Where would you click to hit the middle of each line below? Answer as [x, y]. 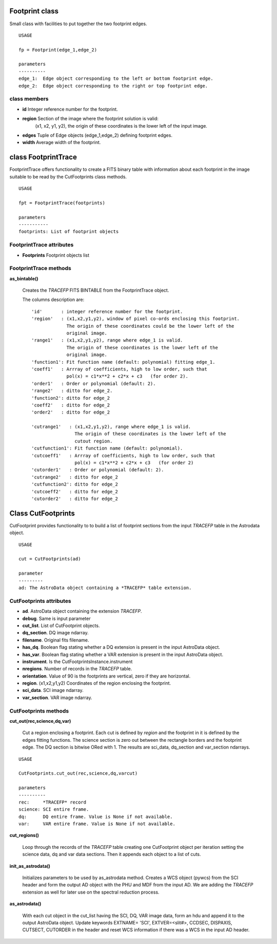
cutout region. [94, 441]
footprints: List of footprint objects [69, 232]
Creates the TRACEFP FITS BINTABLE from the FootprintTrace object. [96, 290]
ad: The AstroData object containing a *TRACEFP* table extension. [105, 588]
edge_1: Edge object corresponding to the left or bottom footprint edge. [116, 79]
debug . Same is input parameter [56, 618]
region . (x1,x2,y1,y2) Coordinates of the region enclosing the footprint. [97, 683]
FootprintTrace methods [40, 269]
